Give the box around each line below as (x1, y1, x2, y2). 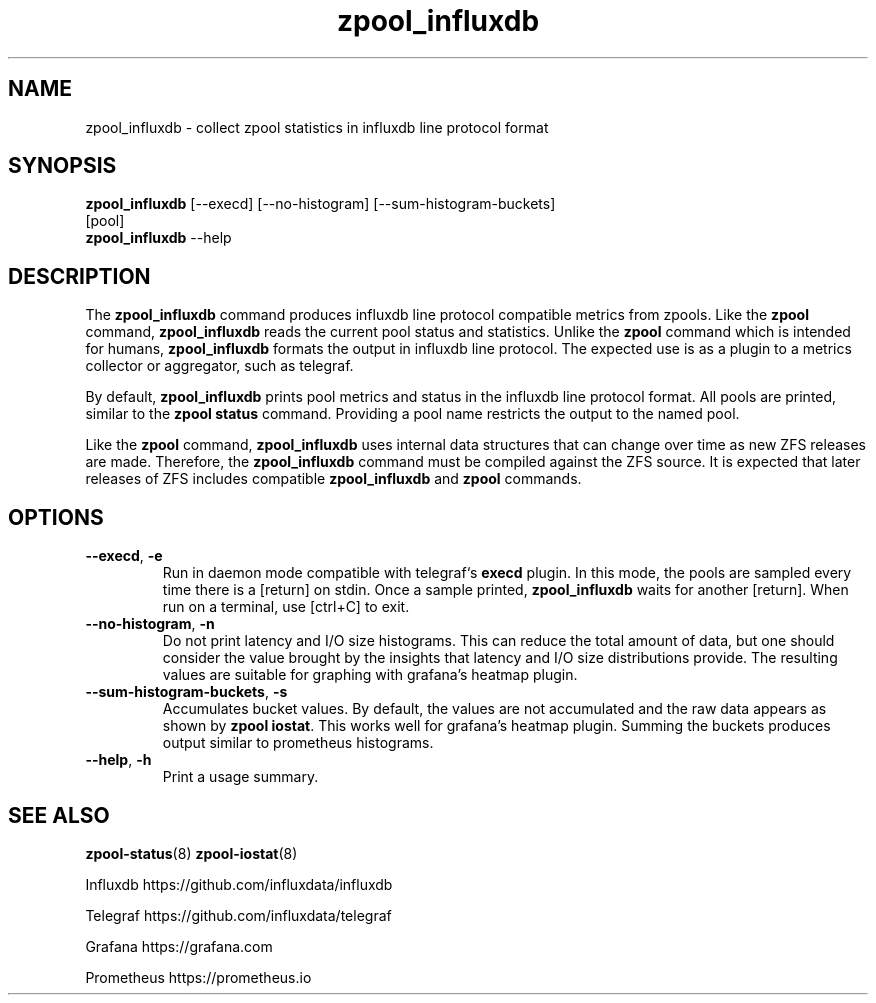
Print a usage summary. (162, 768, 319, 786)
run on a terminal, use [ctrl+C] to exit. (162, 598, 410, 616)
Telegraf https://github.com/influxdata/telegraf (85, 906, 392, 924)
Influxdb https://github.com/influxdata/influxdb (85, 875, 393, 893)
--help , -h (85, 751, 152, 769)
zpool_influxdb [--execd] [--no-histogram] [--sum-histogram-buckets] (85, 195, 556, 213)
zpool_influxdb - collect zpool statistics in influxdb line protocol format (85, 118, 549, 136)
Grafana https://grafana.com (85, 937, 273, 955)
